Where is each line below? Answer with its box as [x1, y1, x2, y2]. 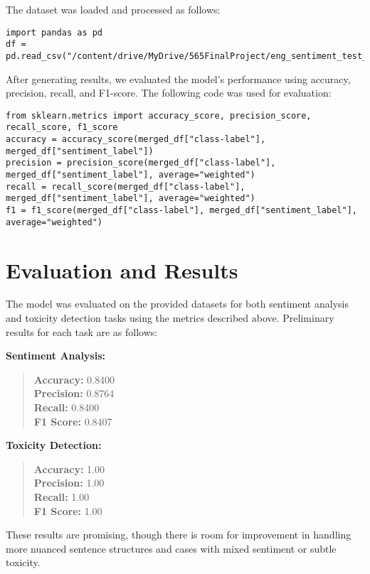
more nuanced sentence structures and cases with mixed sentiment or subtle [6, 541, 337, 556]
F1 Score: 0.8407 [33, 413, 112, 428]
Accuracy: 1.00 [33, 461, 105, 476]
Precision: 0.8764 [33, 386, 115, 401]
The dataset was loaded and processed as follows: [6, 2, 221, 16]
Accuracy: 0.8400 [33, 372, 115, 386]
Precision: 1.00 [33, 475, 105, 490]
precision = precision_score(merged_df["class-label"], [6, 158, 276, 168]
